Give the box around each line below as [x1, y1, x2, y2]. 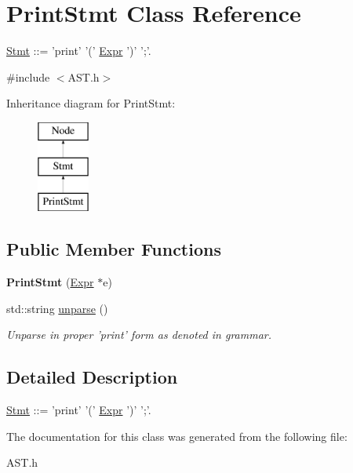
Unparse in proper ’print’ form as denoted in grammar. [6, 326, 272, 343]
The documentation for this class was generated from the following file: [6, 428, 348, 444]
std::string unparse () [6, 300, 108, 316]
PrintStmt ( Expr [6, 274, 94, 290]
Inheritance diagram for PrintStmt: [6, 95, 176, 111]
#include [6, 68, 50, 85]
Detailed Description [6, 365, 178, 389]
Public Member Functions [6, 237, 221, 261]
